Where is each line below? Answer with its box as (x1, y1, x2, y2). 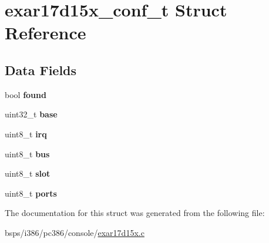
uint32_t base (5, 108, 58, 120)
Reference (5, 21, 86, 45)
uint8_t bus (5, 147, 50, 160)
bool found (5, 88, 46, 100)
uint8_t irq (5, 127, 47, 140)
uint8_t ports (5, 187, 57, 199)
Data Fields (5, 60, 77, 79)
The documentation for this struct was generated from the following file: (5, 207, 265, 219)
